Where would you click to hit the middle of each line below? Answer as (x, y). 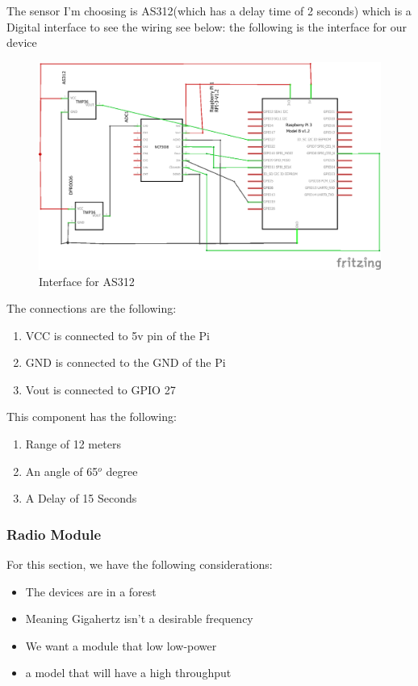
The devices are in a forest (91, 591)
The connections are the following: (92, 308)
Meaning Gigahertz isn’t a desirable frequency (139, 619)
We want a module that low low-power (121, 645)
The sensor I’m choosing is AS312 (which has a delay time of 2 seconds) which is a (209, 11)
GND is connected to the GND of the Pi (125, 362)
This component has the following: (92, 417)
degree (122, 471)
